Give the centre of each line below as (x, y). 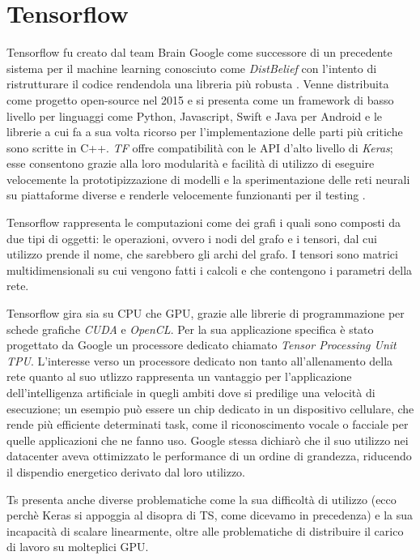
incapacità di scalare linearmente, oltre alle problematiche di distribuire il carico (205, 530)
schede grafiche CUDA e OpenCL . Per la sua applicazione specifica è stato (190, 329)
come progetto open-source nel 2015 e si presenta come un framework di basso (200, 99)
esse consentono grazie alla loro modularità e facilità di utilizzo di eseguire (191, 163)
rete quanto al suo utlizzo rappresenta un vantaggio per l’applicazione (179, 376)
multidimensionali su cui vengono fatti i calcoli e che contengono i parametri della (210, 269)
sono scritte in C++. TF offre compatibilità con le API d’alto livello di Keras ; (200, 147)
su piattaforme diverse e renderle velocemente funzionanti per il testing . (186, 195)
